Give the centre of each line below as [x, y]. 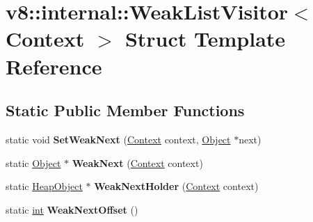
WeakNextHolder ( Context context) [176, 186]
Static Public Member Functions [125, 110]
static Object [33, 162]
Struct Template [205, 39]
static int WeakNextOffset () [72, 209]
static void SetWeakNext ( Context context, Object [118, 139]
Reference [54, 66]
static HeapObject [44, 186]
